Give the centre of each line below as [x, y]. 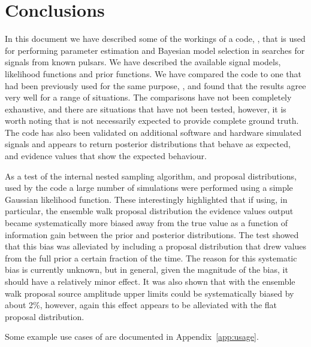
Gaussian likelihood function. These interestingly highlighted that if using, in [146, 199]
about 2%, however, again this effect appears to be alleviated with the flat [141, 305]
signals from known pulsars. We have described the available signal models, [143, 62]
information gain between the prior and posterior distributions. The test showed [152, 234]
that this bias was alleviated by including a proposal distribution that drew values [156, 246]
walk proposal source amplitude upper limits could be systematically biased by [150, 293]
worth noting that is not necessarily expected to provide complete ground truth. [152, 121]
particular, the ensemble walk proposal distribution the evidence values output [149, 211]
